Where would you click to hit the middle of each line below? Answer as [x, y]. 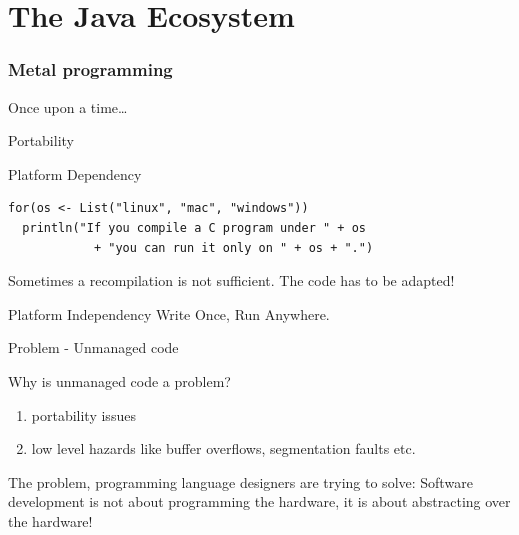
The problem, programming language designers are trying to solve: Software [240, 481]
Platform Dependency [75, 173]
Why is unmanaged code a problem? [119, 380]
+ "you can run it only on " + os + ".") [233, 247]
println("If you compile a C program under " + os [194, 227]
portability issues [83, 414]
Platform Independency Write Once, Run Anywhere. [169, 313]
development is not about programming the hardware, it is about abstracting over [259, 501]
